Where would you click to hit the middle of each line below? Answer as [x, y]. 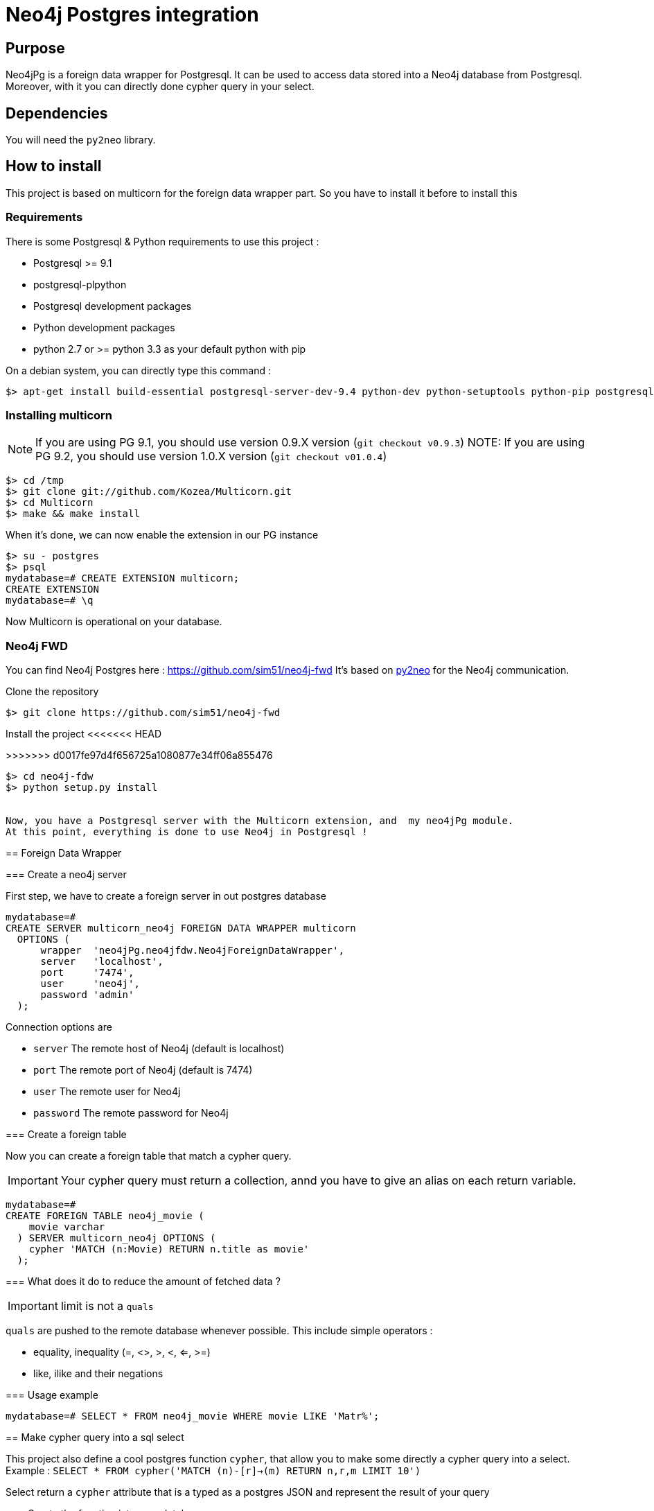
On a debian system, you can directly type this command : [138, 370]
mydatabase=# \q [50, 601]
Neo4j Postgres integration [132, 15]
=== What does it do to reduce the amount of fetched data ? [143, 1282]
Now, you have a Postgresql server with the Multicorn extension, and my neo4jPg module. [260, 821]
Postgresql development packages [113, 306]
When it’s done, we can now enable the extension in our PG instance [162, 535]
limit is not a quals [107, 1306]
